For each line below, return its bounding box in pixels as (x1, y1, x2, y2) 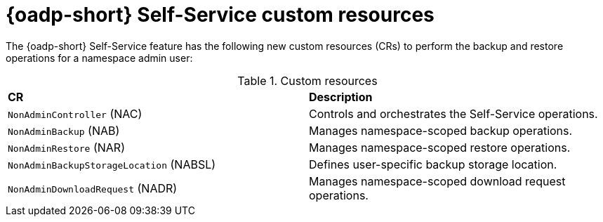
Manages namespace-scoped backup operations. (309, 123, 573, 138)
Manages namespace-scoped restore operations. (309, 140, 571, 155)
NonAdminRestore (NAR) (8, 140, 125, 155)
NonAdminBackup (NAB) (8, 123, 120, 138)
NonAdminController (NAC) (8, 106, 143, 121)
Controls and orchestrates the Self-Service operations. (309, 106, 598, 121)
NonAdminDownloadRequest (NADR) (8, 181, 178, 195)
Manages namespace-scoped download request (309, 174, 566, 188)
